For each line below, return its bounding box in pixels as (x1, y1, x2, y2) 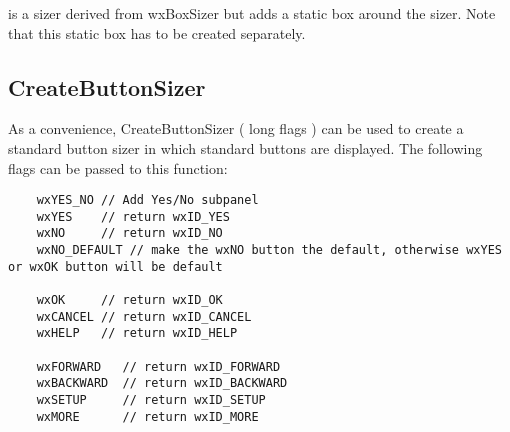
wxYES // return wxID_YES (36, 209, 230, 224)
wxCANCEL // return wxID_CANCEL (36, 309, 252, 324)
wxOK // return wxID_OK (36, 293, 223, 308)
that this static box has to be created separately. (8, 22, 306, 43)
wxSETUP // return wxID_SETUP (36, 393, 266, 408)
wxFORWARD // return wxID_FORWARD (36, 359, 281, 374)
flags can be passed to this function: (8, 157, 228, 178)
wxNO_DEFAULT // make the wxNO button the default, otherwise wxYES (36, 243, 502, 258)
